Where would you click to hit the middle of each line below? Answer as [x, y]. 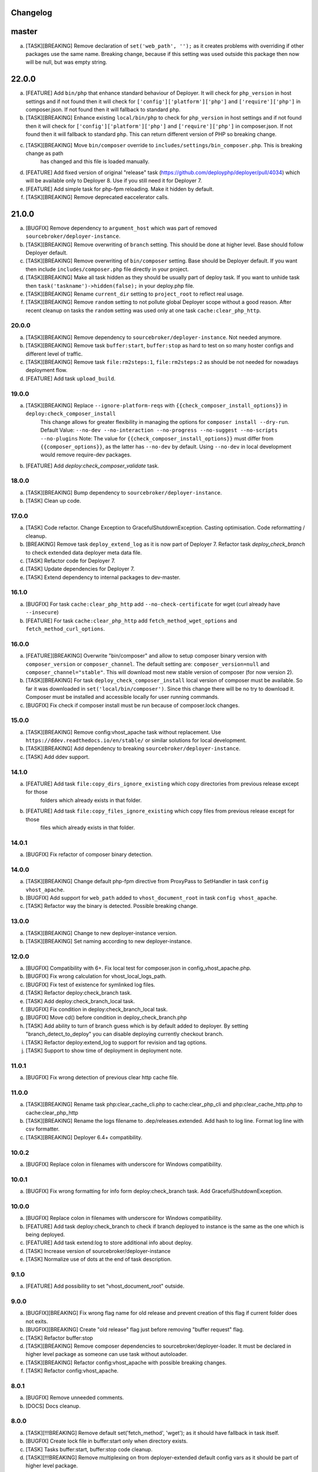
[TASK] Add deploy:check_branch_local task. [80, 1001]
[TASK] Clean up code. [53, 501]
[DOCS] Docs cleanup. [53, 1406]
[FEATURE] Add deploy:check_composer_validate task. [92, 466]
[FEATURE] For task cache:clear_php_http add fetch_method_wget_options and [131, 621]
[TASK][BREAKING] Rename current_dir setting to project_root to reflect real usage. [135, 294]
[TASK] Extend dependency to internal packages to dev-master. [103, 577]
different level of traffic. [54, 354]
